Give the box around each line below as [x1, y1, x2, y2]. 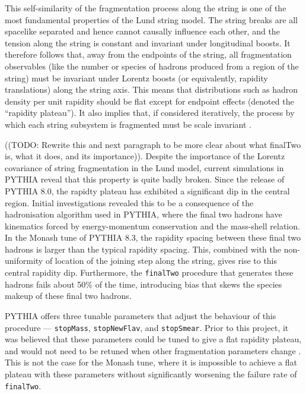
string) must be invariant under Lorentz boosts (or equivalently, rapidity [5, 71, 268, 84]
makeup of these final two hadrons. [5, 289, 132, 302]
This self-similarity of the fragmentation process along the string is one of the [5, 2, 286, 14]
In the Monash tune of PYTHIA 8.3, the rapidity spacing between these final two [5, 231, 301, 244]
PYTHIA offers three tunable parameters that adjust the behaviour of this [5, 309, 276, 321]
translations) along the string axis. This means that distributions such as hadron [5, 83, 298, 96]
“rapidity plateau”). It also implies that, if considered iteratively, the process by [5, 106, 295, 119]
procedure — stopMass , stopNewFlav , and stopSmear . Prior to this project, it [5, 321, 289, 333]
